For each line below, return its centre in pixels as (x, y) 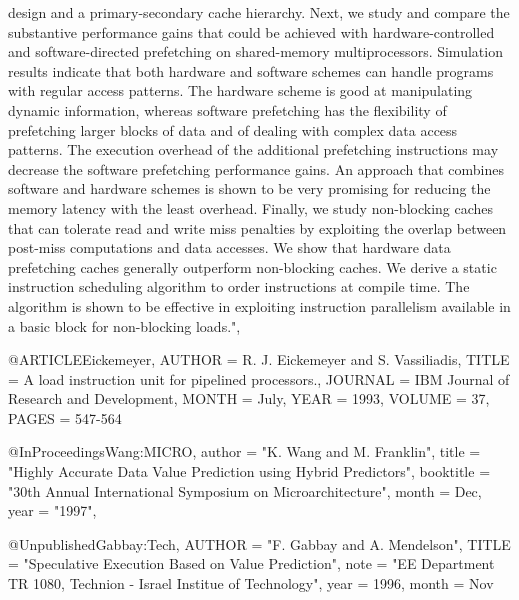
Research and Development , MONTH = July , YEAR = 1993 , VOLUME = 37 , (249, 398)
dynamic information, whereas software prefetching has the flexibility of (227, 109)
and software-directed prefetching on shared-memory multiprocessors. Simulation (255, 51)
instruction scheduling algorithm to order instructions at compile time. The (239, 286)
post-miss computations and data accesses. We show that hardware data (229, 247)
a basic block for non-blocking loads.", (124, 325)
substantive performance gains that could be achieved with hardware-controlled (251, 31)
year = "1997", (52, 510)
